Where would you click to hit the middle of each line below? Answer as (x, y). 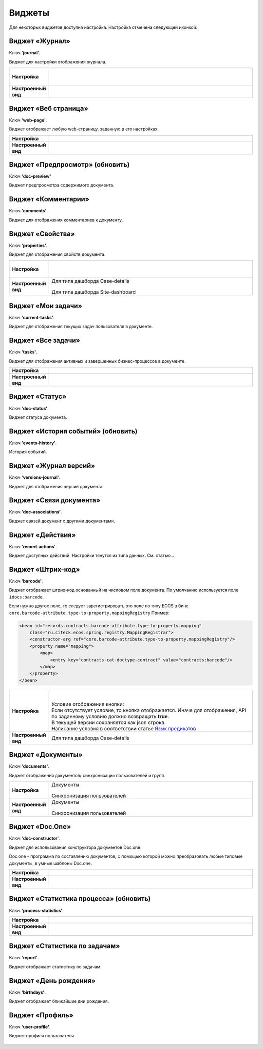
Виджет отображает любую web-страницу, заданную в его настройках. (84, 129)
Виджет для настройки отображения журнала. (58, 62)
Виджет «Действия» (42, 535)
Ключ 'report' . (24, 958)
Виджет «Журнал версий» (52, 466)
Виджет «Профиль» (41, 1015)
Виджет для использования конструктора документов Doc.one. (75, 847)
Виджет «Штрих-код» (45, 569)
